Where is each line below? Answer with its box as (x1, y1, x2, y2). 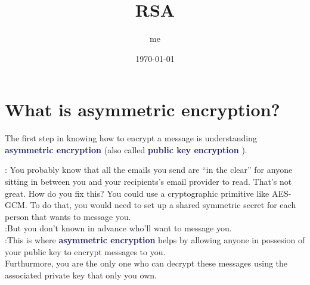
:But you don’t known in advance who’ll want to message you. (5, 222, 232, 234)
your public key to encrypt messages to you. (5, 245, 166, 258)
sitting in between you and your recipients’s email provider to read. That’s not (5, 175, 292, 188)
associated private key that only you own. (5, 268, 157, 281)
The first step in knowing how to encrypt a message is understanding (5, 132, 257, 144)
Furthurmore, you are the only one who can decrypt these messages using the (5, 257, 288, 269)
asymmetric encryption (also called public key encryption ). (5, 143, 247, 156)
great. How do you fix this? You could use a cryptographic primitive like (5, 187, 269, 199)
